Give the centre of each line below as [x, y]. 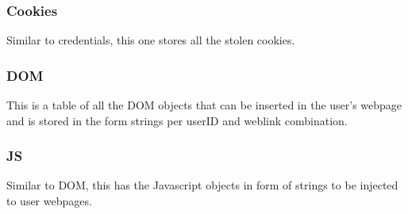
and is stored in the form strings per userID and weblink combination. [177, 120]
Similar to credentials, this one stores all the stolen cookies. [151, 40]
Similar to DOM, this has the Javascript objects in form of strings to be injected [202, 185]
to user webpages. [49, 201]
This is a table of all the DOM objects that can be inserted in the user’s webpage [204, 105]
